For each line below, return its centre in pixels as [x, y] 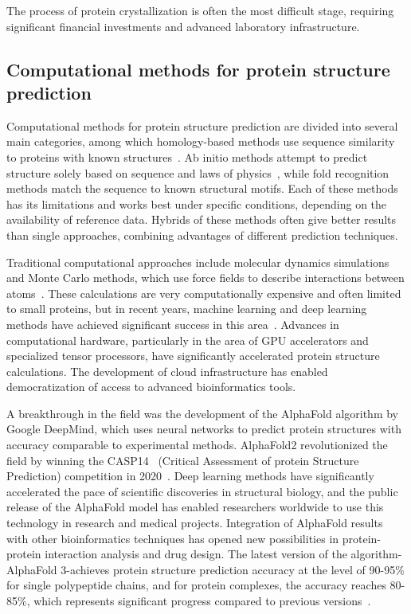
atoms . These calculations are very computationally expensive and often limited [204, 293]
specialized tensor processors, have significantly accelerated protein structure [193, 356]
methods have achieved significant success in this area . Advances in [173, 324]
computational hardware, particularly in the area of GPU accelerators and [188, 340]
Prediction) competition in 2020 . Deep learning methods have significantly [190, 476]
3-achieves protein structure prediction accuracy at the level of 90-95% [233, 569]
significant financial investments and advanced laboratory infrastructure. [183, 26]
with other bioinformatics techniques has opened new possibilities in [173, 538]
